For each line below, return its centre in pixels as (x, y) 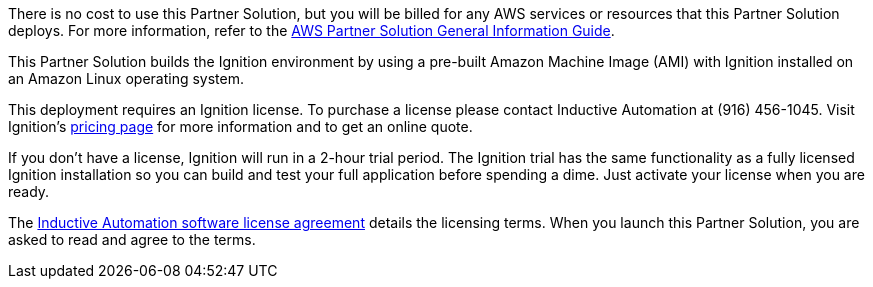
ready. (29, 191)
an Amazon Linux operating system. (126, 78)
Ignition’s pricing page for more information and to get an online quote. (240, 126)
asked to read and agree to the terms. (132, 239)
